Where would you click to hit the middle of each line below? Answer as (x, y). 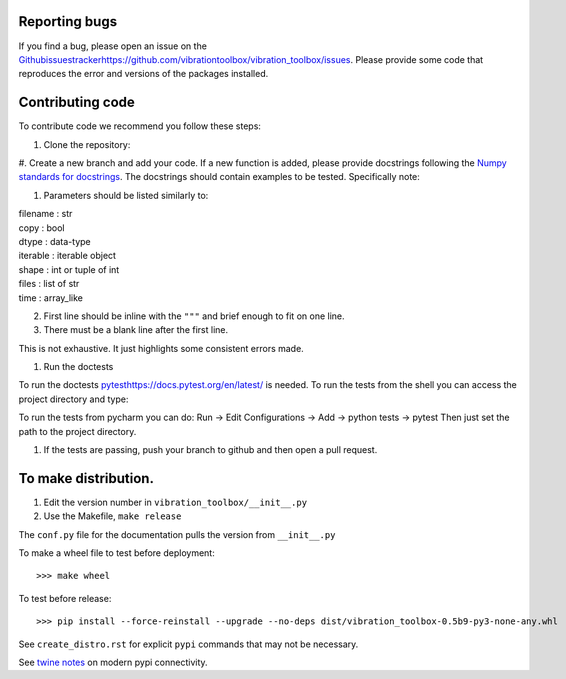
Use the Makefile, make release (112, 516)
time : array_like (51, 297)
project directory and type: (73, 399)
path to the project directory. (77, 431)
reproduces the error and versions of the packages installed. (143, 74)
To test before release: (65, 598)
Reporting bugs (68, 21)
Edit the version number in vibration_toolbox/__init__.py (175, 502)
